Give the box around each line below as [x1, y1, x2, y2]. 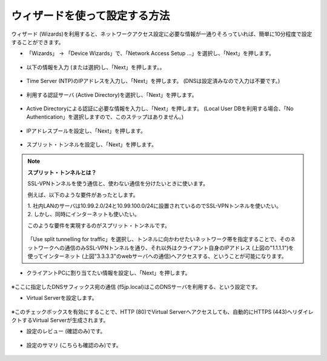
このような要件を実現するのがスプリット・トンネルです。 [27, 222, 171, 229]
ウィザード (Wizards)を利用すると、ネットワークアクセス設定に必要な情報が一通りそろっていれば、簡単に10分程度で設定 [11, 30, 312, 38]
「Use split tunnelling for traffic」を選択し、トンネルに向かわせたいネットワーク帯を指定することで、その [27, 236, 291, 243]
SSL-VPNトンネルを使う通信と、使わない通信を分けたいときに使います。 [27, 180, 209, 187]
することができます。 [11, 38, 64, 45]
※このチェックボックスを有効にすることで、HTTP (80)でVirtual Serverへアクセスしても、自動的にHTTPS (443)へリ [11, 308, 298, 315]
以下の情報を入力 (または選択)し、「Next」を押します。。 [26, 64, 165, 71]
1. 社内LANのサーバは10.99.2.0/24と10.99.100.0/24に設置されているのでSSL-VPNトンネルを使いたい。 [27, 202, 282, 210]
